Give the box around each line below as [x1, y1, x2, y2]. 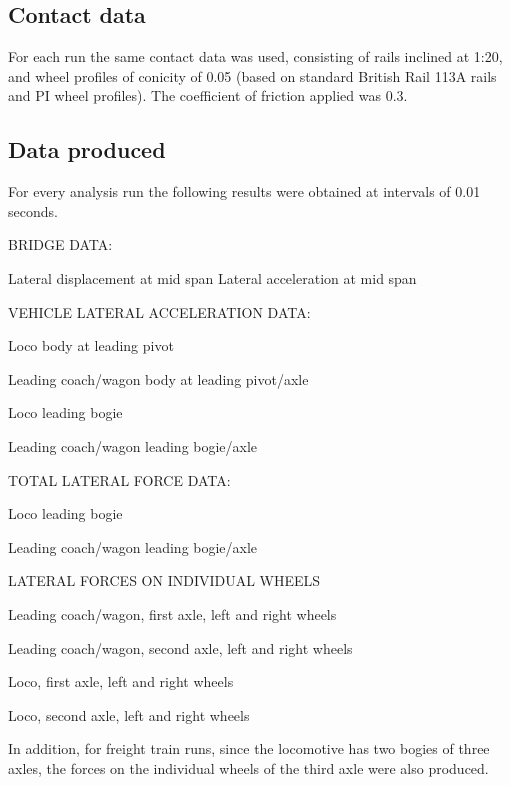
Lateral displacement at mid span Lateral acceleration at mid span [8, 267, 417, 288]
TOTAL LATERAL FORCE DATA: [8, 469, 231, 490]
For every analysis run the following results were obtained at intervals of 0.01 [8, 181, 481, 202]
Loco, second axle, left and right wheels [8, 704, 250, 725]
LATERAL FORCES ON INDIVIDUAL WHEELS [8, 570, 321, 591]
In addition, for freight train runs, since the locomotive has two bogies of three [8, 738, 490, 759]
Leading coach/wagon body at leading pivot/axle [8, 368, 309, 389]
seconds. [8, 200, 58, 221]
